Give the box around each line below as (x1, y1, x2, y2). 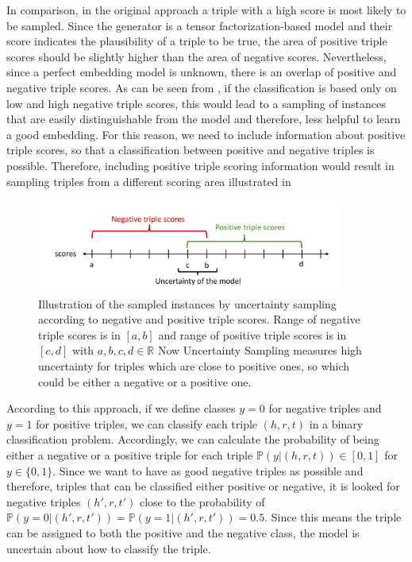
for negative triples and (268, 400, 382, 417)
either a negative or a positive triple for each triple (6, 446, 253, 463)
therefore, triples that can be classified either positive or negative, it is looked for (6, 478, 400, 494)
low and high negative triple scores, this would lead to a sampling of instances (6, 95, 386, 111)
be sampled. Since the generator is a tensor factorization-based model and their (6, 17, 393, 33)
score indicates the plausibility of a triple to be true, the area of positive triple (6, 33, 387, 49)
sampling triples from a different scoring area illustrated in (6, 172, 291, 189)
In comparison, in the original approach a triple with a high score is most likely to (6, 2, 406, 17)
